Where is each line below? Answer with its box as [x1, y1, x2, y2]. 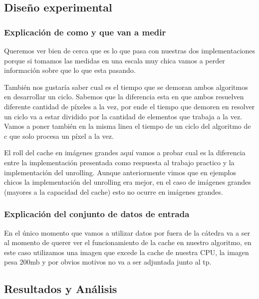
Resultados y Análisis [4, 281, 117, 297]
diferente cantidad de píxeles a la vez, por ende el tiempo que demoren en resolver [4, 101, 255, 111]
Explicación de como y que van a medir [4, 25, 166, 38]
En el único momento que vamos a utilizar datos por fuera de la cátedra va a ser [4, 227, 250, 238]
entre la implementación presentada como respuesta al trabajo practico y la [4, 157, 235, 167]
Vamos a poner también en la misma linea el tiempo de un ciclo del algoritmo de [4, 121, 251, 131]
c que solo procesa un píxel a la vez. [4, 130, 114, 141]
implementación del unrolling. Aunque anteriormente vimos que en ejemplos [4, 167, 236, 177]
